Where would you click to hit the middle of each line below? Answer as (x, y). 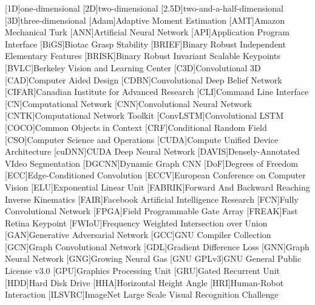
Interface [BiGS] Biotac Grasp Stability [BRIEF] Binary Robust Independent (145, 44)
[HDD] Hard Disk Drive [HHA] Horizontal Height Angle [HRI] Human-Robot (144, 282)
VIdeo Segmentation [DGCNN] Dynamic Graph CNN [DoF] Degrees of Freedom (152, 163)
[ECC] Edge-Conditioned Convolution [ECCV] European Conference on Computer (155, 175)
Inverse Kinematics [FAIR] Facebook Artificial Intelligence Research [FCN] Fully (152, 199)
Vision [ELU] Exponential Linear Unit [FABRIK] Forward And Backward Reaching (157, 187)
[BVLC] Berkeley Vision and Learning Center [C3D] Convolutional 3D (133, 67)
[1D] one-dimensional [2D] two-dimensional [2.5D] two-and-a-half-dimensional (144, 8)
